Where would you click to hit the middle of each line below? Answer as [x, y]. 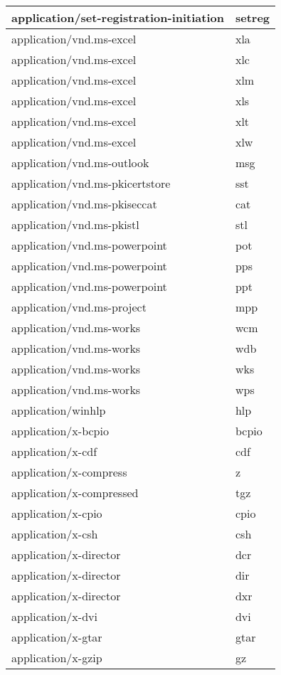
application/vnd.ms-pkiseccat [84, 204]
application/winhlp [59, 410]
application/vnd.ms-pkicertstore [91, 183]
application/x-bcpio [60, 431]
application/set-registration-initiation [118, 17]
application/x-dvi [54, 616]
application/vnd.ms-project [79, 307]
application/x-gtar [57, 637]
